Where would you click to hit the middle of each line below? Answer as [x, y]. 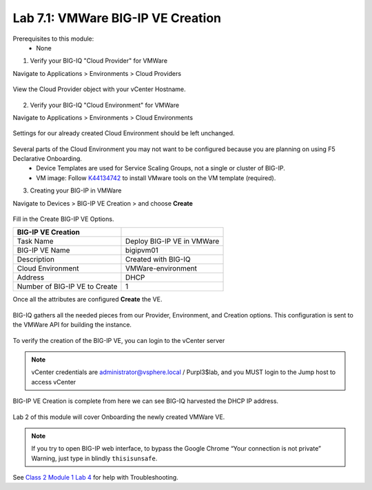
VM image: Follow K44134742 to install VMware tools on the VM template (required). [156, 178]
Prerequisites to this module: [53, 39]
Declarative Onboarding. [48, 159]
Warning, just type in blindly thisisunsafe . [94, 458]
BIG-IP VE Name [43, 251]
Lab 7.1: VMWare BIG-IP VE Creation [117, 18]
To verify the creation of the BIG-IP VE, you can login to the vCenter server [119, 340]
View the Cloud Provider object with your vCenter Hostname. [99, 89]
